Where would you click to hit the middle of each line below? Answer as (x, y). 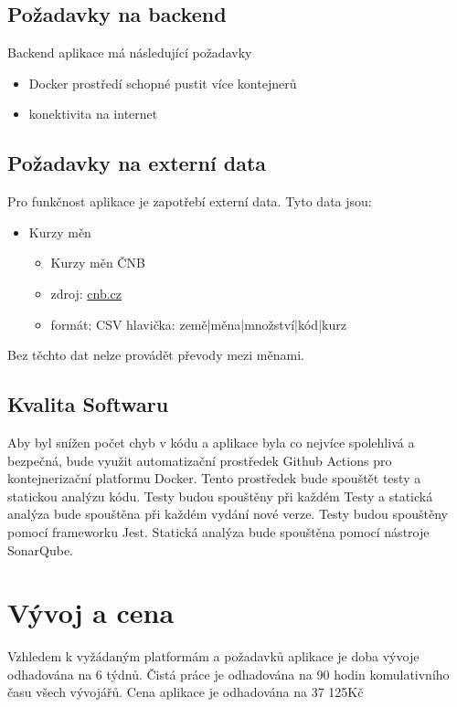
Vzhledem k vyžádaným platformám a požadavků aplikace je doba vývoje (213, 656)
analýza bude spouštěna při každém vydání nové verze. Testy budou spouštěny (228, 514)
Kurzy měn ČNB (98, 263)
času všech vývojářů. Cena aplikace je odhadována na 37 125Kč (186, 692)
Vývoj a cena (91, 612)
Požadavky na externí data (137, 163)
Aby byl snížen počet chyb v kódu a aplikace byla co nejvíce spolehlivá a (211, 442)
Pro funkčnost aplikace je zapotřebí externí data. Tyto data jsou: (190, 201)
